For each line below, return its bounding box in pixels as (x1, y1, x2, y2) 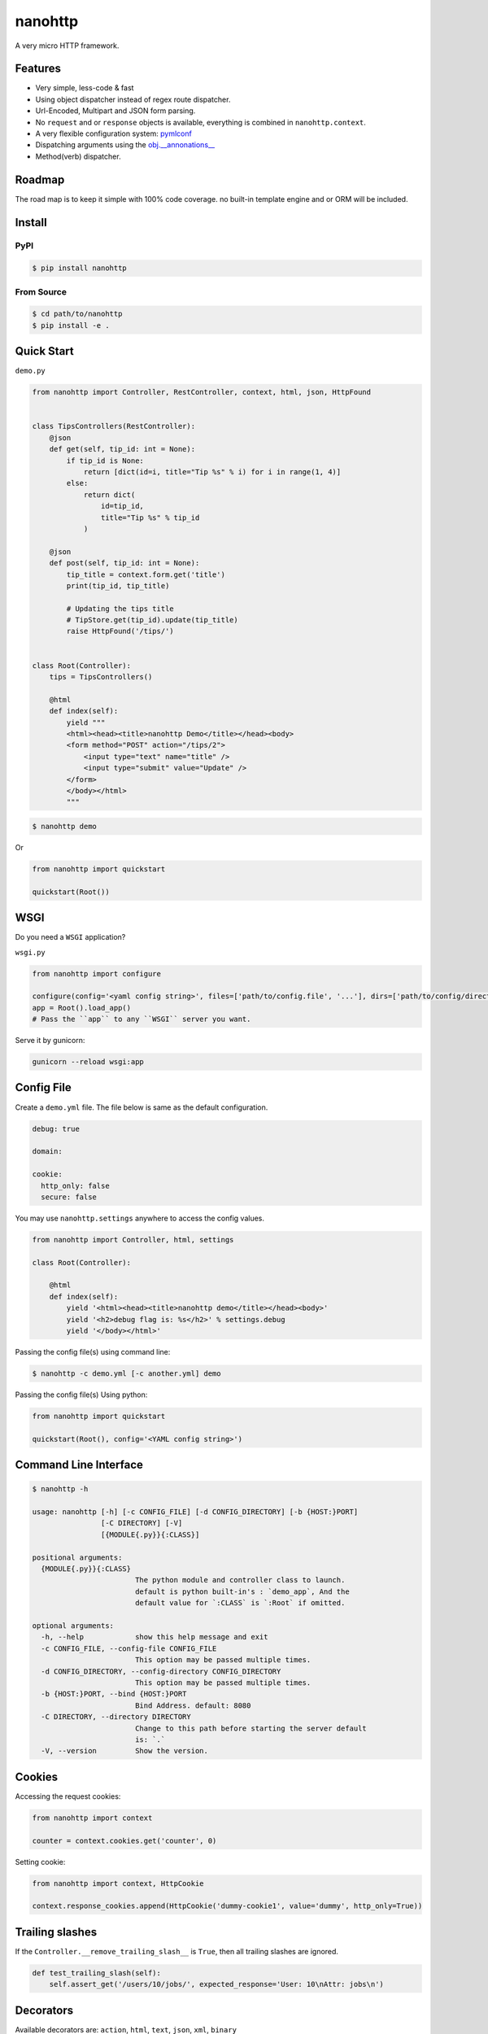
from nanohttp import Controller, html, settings (32, 1235, 234, 1244)
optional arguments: (32, 1622, 114, 1630)
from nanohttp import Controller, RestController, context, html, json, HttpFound (32, 387, 372, 397)
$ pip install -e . (32, 321, 110, 330)
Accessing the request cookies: (15, 1791, 121, 1801)
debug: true (32, 1124, 81, 1133)
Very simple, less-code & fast (35, 83, 134, 93)
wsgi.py (15, 948, 46, 957)
